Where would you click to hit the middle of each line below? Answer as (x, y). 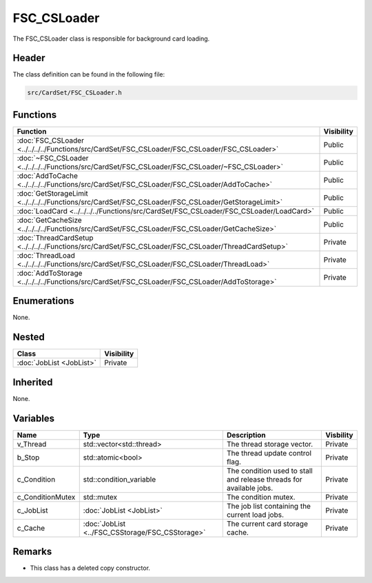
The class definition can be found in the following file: (89, 74)
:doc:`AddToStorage (50, 273)
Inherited (33, 382)
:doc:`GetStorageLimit (53, 193)
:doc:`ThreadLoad (46, 255)
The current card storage (267, 524)
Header (29, 58)
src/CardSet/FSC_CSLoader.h (74, 93)
